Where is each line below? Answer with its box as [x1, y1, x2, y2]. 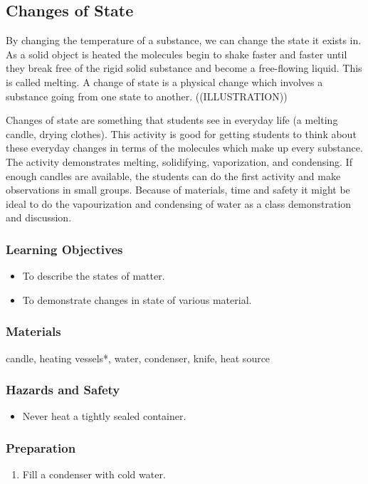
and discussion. [6, 210, 72, 225]
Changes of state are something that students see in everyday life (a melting [6, 112, 338, 127]
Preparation [6, 438, 76, 456]
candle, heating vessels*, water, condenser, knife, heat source [6, 350, 270, 365]
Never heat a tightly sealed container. [22, 409, 186, 423]
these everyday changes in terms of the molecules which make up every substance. [6, 140, 363, 155]
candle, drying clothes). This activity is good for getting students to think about [6, 126, 357, 141]
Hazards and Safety [6, 381, 120, 399]
